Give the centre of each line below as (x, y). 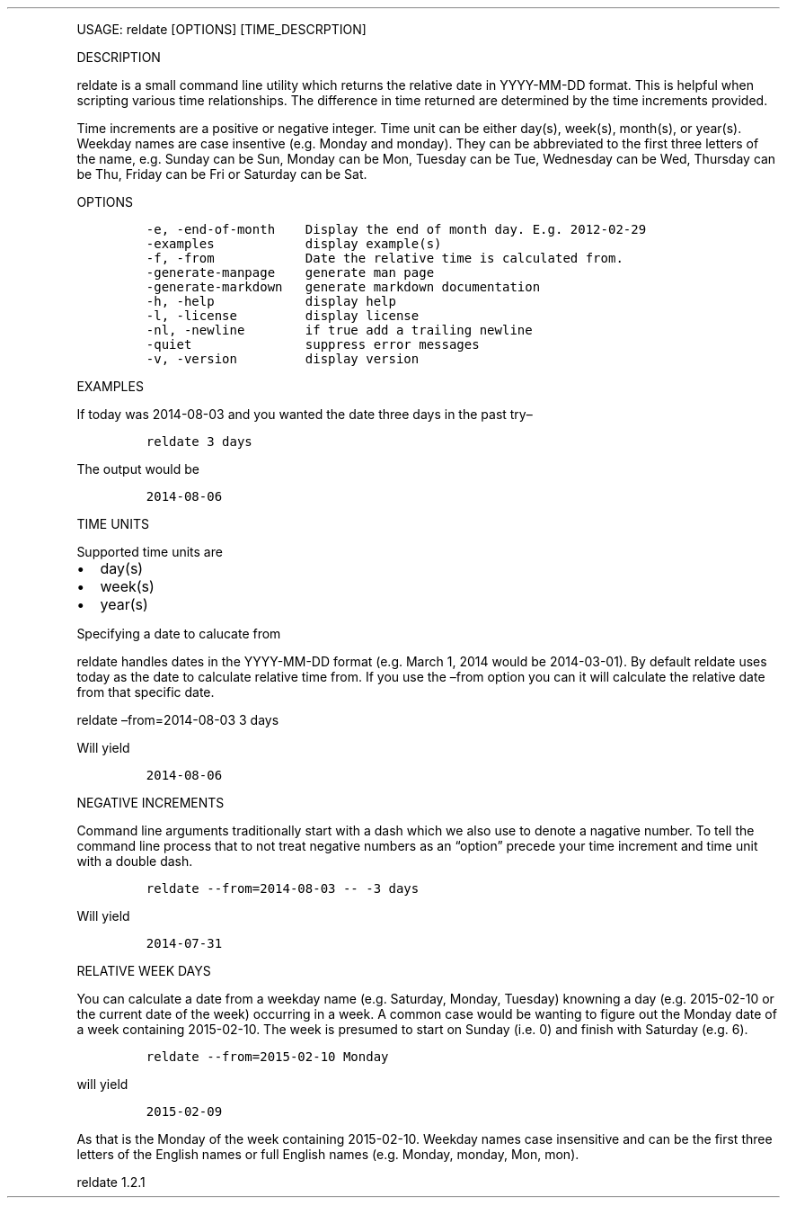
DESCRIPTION (119, 57)
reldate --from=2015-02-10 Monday (267, 1057)
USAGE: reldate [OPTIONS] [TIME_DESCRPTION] (221, 29)
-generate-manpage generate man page (290, 272)
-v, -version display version (283, 359)
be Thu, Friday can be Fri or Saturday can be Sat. (222, 174)
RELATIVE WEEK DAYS (144, 971)
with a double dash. (135, 861)
